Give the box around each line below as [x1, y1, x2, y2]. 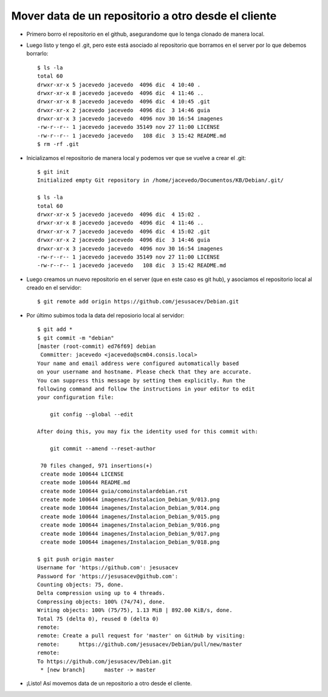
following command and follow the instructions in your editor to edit [37, 386, 255, 392]
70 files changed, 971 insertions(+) [40, 462, 153, 469]
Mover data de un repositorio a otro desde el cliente [11, 9, 277, 23]
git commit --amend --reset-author [49, 445, 156, 452]
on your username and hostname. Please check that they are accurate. [37, 369, 252, 375]
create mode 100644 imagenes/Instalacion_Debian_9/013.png [40, 496, 220, 503]
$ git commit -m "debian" [37, 335, 115, 341]
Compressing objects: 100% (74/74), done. [37, 598, 166, 605]
